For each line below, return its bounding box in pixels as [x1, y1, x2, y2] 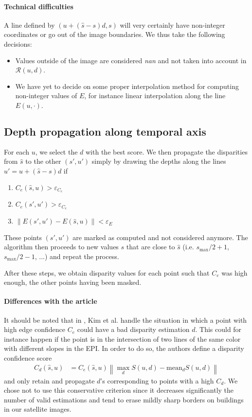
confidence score [4, 352, 52, 363]
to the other [25, 156, 61, 166]
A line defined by [4, 19, 55, 30]
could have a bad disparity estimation [77, 324, 190, 334]
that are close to [126, 242, 175, 252]
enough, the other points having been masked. [4, 277, 142, 287]
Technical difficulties [4, 1, 73, 11]
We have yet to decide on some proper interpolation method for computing [15, 81, 239, 91]
